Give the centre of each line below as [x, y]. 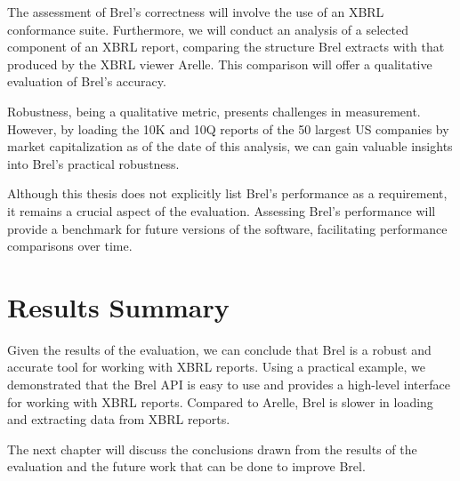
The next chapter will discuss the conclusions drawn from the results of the [212, 449]
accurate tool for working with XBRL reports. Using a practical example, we [216, 367]
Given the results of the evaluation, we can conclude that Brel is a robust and [219, 349]
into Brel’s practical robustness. [93, 163]
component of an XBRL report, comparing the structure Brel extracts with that [226, 47]
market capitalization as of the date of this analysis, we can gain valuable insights [230, 146]
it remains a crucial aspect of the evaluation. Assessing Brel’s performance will [222, 210]
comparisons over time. [70, 246]
